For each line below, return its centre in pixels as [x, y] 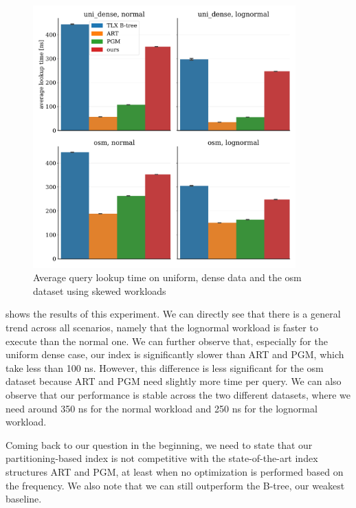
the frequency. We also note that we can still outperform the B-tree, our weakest [175, 485]
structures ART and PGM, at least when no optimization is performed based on [175, 471]
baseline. [24, 499]
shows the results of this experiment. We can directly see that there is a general [173, 314]
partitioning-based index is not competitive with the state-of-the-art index [162, 458]
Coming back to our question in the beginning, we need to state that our [159, 444]
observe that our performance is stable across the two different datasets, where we [178, 394]
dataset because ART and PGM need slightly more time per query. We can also [174, 381]
